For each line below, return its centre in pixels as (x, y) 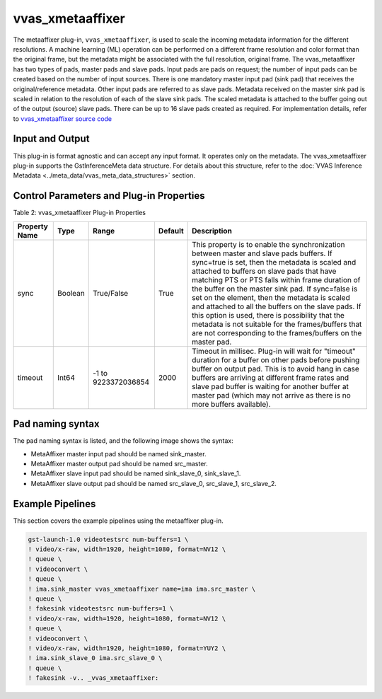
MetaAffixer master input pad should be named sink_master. (118, 454)
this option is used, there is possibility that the (268, 315)
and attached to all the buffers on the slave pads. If (276, 306)
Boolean (71, 293)
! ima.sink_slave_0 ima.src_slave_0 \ (95, 658)
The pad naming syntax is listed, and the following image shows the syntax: (123, 441)
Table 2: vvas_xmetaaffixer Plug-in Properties (80, 213)
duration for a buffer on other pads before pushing (276, 359)
